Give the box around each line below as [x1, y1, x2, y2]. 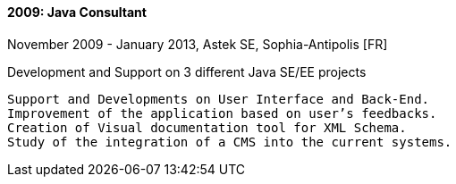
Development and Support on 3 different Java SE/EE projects [7, 63, 367, 79]
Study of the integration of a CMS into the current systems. [7, 134, 452, 149]
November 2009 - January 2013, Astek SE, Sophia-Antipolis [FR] [7, 36, 388, 52]
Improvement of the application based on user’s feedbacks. [7, 105, 437, 121]
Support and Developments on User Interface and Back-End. [7, 91, 430, 106]
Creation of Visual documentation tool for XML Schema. [7, 120, 407, 135]
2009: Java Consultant [7, 4, 147, 20]
